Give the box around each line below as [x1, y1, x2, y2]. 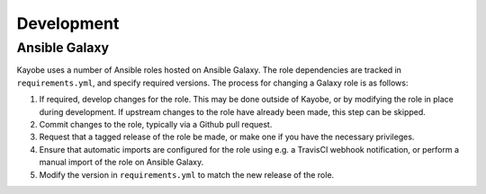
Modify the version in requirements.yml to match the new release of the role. [39, 169, 335, 180]
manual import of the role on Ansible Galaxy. [39, 157, 204, 168]
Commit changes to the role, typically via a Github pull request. [39, 119, 273, 129]
